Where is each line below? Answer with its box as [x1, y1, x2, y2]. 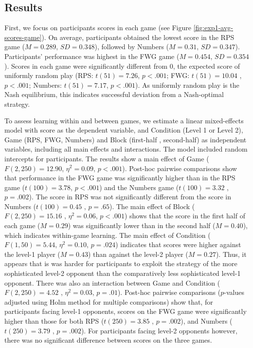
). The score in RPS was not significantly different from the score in [29, 192, 231, 202]
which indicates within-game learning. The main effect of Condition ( [4, 230, 211, 240]
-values [224, 287, 244, 297]
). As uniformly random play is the [135, 79, 239, 90]
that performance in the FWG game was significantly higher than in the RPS [4, 173, 235, 183]
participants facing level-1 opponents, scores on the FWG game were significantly [4, 306, 247, 316]
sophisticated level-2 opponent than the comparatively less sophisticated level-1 [4, 268, 241, 278]
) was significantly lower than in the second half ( [68, 220, 216, 231]
